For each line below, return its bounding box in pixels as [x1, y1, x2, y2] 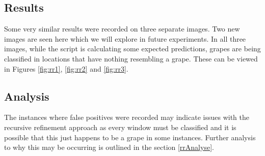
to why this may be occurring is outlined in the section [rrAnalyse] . [4, 142, 214, 152]
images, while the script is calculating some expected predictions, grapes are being [4, 43, 261, 54]
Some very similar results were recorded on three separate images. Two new [4, 23, 240, 34]
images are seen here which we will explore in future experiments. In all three [4, 33, 246, 44]
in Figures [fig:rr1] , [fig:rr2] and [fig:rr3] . [4, 63, 128, 74]
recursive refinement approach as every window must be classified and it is [4, 121, 236, 132]
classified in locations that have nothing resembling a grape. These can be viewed [4, 53, 258, 64]
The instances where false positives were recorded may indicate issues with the [4, 112, 249, 122]
